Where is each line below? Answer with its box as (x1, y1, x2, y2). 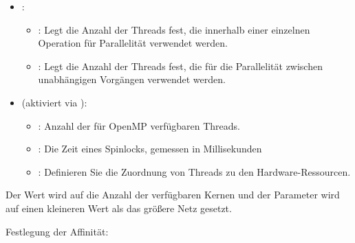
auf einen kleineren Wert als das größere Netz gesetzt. (6, 200, 232, 215)
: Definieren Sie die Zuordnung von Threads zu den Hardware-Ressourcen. (38, 164, 351, 178)
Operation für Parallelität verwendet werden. (38, 36, 228, 50)
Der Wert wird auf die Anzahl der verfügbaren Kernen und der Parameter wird (6, 187, 340, 202)
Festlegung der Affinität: (6, 224, 109, 238)
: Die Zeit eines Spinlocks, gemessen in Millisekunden (38, 141, 262, 156)
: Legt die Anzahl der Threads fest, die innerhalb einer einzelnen (38, 22, 310, 36)
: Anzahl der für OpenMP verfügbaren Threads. (38, 118, 240, 132)
